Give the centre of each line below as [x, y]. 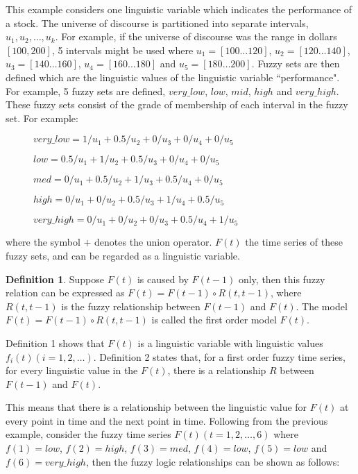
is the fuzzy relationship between [131, 306]
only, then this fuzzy [282, 279]
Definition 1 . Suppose [55, 279]
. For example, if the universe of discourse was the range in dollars [196, 36]
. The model [322, 306]
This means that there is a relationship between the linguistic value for [156, 407]
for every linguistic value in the [72, 370]
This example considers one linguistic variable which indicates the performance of [179, 9]
